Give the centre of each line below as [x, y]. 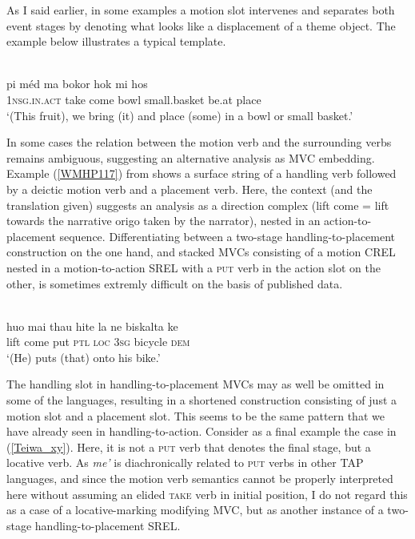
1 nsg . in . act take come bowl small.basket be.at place [134, 99]
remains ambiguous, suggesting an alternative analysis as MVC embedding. [191, 157]
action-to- [348, 221]
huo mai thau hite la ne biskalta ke [92, 326]
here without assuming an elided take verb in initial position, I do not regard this [207, 494]
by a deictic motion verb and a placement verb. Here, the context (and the [190, 189]
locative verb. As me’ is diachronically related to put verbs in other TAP [185, 463]
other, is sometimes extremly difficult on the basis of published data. [175, 283]
